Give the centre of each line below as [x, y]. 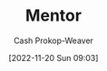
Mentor [53, 16]
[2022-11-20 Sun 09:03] [53, 58]
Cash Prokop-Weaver [53, 40]
